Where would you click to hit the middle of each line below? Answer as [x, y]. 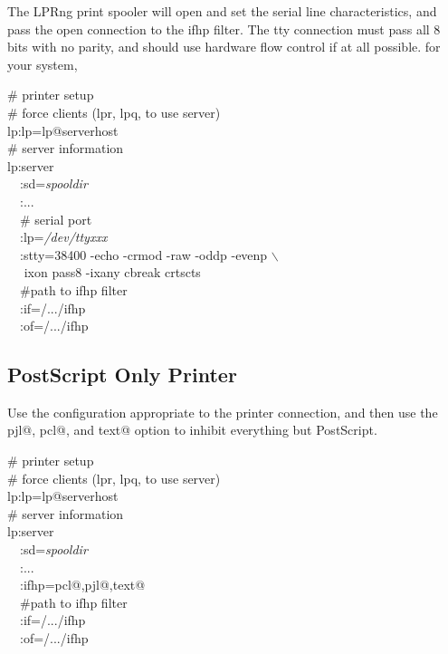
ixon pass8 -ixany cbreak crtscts [112, 272]
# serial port [56, 219]
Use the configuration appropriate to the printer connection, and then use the [223, 412]
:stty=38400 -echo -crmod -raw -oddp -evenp [143, 254]
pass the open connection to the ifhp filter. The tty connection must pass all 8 [224, 29]
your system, [43, 64]
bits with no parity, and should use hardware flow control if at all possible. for [224, 47]
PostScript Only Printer [122, 375]
